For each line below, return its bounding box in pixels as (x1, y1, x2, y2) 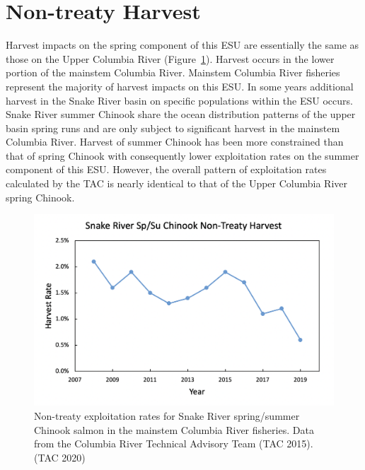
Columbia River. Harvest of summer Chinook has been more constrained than (6, 134, 344, 149)
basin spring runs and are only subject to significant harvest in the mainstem (6, 120, 340, 135)
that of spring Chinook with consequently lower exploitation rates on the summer (6, 148, 359, 163)
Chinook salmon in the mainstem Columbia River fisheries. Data (34, 422, 314, 437)
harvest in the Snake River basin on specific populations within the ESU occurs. (6, 93, 353, 107)
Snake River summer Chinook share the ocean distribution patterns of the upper (6, 107, 356, 122)
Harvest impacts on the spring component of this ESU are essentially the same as (6, 37, 359, 52)
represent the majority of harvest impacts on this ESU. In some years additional (6, 78, 354, 93)
